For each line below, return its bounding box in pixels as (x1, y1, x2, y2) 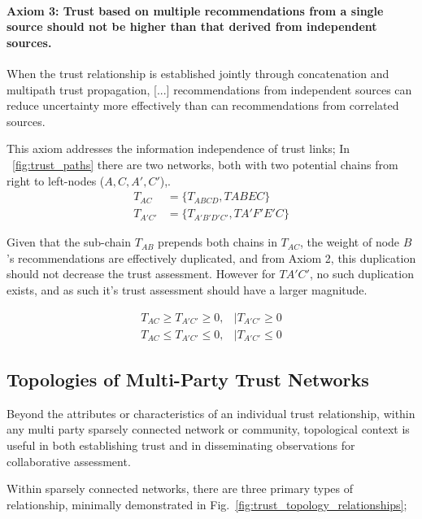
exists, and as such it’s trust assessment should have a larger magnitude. (7, 281, 368, 298)
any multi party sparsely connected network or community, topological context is (7, 421, 410, 438)
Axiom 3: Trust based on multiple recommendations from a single (7, 2, 384, 19)
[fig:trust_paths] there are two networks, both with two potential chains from (12, 155, 398, 172)
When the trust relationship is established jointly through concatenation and (7, 64, 389, 81)
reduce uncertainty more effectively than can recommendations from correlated (7, 97, 399, 114)
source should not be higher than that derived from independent (7, 18, 377, 35)
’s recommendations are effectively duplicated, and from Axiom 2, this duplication (7, 249, 416, 266)
